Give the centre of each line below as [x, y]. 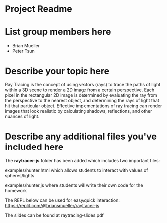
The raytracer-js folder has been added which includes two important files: [83, 161]
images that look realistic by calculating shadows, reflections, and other [79, 111]
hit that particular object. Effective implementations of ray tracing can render [83, 106]
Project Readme [39, 9]
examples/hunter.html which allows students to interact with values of [77, 170]
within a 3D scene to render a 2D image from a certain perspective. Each [80, 90]
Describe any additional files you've [81, 136]
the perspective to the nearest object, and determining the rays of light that [82, 101]
